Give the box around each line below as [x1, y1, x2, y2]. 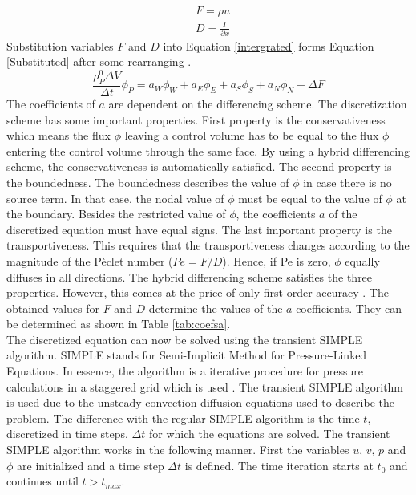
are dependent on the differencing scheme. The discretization [108, 95, 407, 112]
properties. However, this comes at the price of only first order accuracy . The [6, 284, 389, 301]
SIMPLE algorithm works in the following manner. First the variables [6, 441, 349, 458]
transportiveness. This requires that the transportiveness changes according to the [6, 237, 410, 254]
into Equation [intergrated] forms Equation [163, 37, 374, 54]
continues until [6, 473, 79, 489]
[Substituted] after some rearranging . [6, 53, 192, 70]
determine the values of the [148, 299, 283, 316]
